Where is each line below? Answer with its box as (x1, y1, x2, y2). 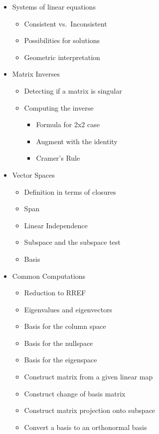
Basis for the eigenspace (24, 354, 97, 365)
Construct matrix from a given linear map (24, 371, 153, 382)
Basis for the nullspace (24, 337, 93, 348)
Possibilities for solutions (24, 35, 100, 46)
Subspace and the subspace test (24, 237, 121, 247)
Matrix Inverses (12, 69, 60, 79)
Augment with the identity (36, 136, 118, 146)
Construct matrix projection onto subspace (24, 405, 156, 415)
